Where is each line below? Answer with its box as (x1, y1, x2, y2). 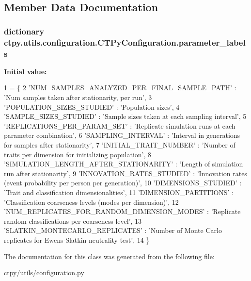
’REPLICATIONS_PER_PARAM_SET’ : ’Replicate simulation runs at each (4, 120, 235, 131)
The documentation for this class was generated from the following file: (4, 251, 215, 261)
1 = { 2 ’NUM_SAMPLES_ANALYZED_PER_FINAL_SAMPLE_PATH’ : (4, 83, 236, 93)
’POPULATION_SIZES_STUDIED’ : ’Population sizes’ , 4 (4, 101, 180, 112)
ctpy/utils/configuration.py (4, 267, 84, 278)
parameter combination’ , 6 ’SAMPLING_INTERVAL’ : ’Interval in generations (4, 130, 240, 140)
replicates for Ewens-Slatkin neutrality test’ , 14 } (4, 234, 150, 245)
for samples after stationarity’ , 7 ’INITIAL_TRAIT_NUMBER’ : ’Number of (4, 140, 235, 149)
